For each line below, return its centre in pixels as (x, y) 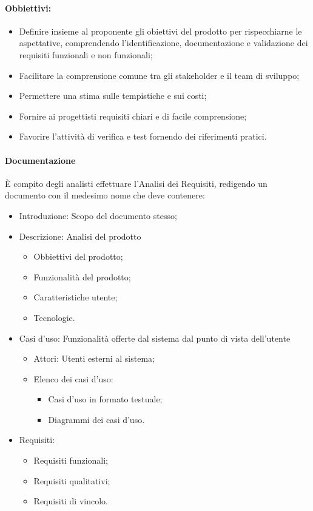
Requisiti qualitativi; (72, 480)
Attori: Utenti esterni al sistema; (94, 358)
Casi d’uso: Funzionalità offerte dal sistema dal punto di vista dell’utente (155, 338)
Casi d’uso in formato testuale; (105, 399)
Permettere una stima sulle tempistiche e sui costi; (113, 96)
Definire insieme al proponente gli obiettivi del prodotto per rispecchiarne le (160, 31)
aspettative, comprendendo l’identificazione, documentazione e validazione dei (163, 43)
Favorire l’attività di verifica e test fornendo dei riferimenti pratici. (143, 136)
